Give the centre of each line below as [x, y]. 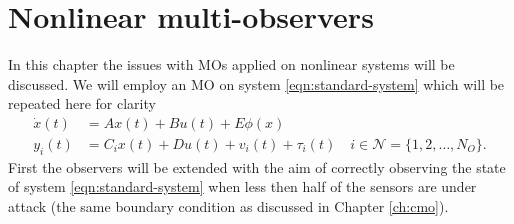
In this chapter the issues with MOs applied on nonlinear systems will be [231, 64]
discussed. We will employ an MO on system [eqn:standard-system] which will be [256, 83]
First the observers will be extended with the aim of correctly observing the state [257, 166]
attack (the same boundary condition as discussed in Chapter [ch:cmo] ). [228, 205]
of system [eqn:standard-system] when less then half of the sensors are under [242, 186]
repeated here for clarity [82, 103]
